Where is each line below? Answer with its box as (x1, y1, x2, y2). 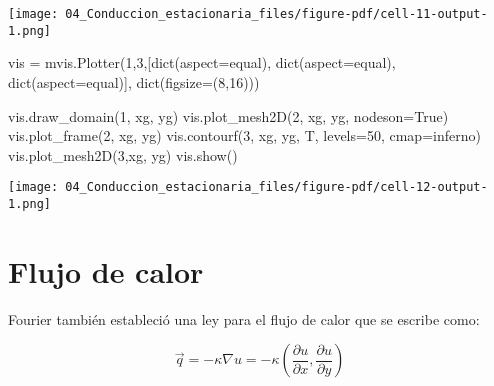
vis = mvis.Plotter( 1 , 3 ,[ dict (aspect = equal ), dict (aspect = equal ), (8, 52, 396, 73)
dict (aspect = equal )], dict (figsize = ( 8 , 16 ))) (8, 71, 260, 92)
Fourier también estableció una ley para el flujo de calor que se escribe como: (8, 308, 480, 329)
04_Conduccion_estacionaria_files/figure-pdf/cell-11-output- (65, 7, 488, 21)
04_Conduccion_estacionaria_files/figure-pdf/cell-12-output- (65, 180, 488, 195)
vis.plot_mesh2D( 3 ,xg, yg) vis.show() (8, 144, 238, 165)
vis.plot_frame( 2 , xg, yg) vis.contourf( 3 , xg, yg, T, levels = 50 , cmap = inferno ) (8, 125, 481, 146)
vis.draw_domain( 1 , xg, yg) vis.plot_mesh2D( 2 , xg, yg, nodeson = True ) (8, 105, 449, 126)
